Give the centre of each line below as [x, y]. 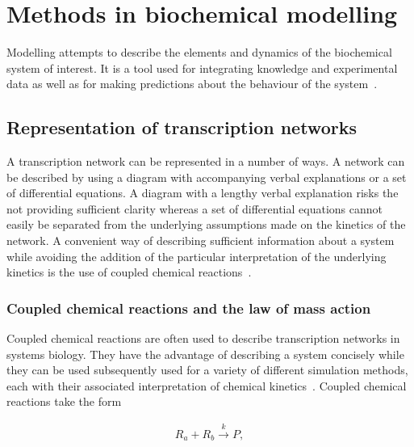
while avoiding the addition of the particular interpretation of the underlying [197, 256]
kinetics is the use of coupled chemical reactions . [129, 272]
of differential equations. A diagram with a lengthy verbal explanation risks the [203, 193]
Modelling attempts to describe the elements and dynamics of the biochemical [199, 52]
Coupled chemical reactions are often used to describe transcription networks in [203, 338]
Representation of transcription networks [182, 127]
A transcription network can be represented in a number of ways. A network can [206, 161]
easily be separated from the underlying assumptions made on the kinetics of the [206, 224]
